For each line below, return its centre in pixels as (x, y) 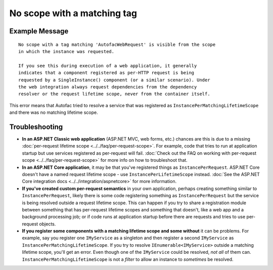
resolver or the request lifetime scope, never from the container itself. (114, 94)
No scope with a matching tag (73, 13)
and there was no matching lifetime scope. (54, 112)
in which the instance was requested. (66, 51)
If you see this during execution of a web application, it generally (108, 65)
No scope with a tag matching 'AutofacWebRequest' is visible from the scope (117, 44)
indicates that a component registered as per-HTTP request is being (106, 73)
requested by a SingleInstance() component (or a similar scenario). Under (114, 80)
